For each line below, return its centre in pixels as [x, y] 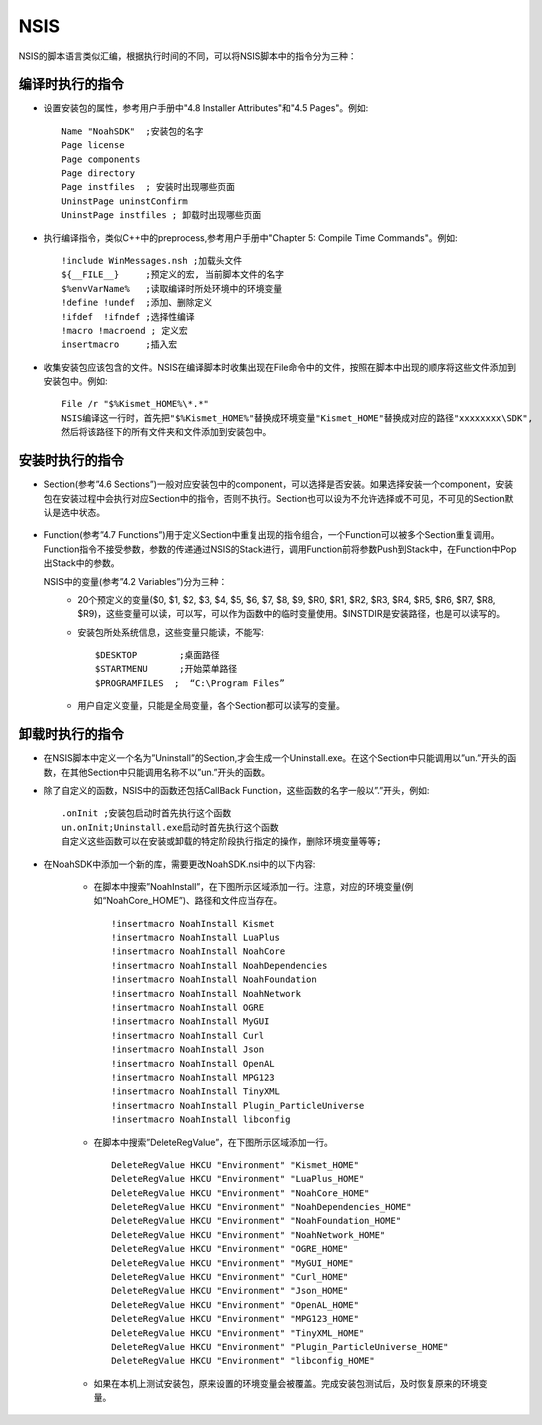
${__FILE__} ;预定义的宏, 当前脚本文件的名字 [173, 274]
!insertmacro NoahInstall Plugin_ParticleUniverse [238, 1105]
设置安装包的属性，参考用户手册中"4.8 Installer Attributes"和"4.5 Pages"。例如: [206, 108]
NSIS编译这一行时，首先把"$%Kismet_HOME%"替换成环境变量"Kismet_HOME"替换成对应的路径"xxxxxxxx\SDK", [297, 418]
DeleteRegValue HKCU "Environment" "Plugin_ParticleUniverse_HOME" [280, 1346]
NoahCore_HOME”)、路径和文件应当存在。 [194, 901]
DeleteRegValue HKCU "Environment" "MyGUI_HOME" [232, 1263]
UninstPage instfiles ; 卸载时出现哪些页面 [161, 215]
